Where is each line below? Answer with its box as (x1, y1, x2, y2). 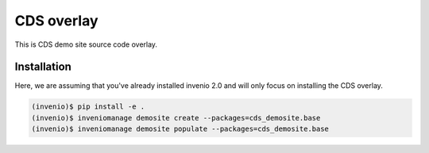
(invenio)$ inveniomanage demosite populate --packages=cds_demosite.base (31, 124, 330, 134)
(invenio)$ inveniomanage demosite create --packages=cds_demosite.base (31, 113, 321, 122)
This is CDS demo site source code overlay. (14, 40, 158, 49)
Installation (14, 60, 71, 74)
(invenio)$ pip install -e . (31, 102, 145, 111)
